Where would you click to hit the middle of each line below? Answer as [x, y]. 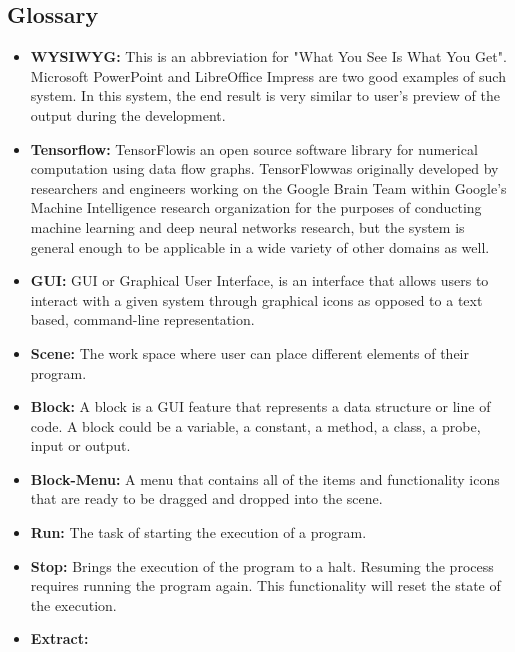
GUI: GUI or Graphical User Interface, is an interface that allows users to [259, 280]
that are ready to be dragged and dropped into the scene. [206, 498]
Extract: [59, 638]
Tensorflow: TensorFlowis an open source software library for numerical [254, 148]
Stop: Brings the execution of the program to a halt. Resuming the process [262, 565]
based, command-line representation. [142, 319]
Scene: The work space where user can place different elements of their [249, 352]
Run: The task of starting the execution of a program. [198, 532]
